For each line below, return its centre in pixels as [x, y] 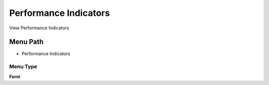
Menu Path [26, 42]
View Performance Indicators [39, 28]
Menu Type [23, 67]
